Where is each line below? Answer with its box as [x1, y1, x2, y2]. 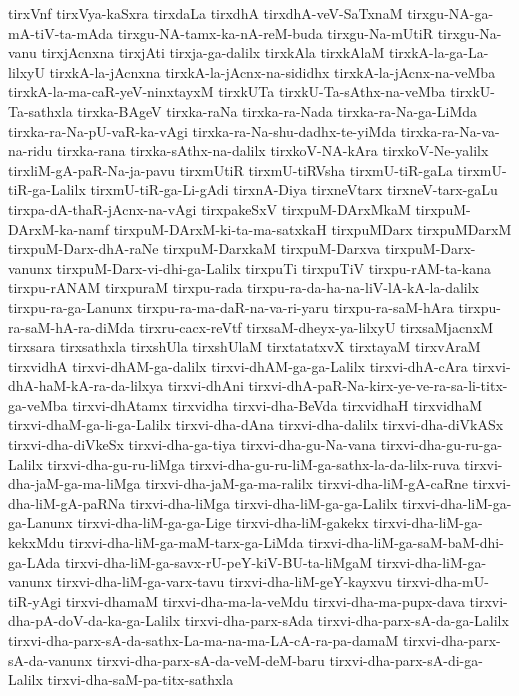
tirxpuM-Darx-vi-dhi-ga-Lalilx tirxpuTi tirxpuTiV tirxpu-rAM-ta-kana [56, 257, 491, 278]
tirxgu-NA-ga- [407, 3, 494, 23]
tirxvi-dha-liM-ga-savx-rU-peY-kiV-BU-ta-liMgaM [64, 551, 373, 572]
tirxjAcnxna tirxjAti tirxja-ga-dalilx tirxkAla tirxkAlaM [41, 42, 385, 63]
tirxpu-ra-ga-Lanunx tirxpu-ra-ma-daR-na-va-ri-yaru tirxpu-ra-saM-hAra [8, 296, 454, 317]
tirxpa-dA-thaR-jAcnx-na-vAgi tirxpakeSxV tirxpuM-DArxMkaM [8, 198, 411, 219]
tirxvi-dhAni [167, 375, 244, 396]
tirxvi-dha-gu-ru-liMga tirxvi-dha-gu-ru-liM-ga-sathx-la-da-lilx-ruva [47, 453, 460, 474]
